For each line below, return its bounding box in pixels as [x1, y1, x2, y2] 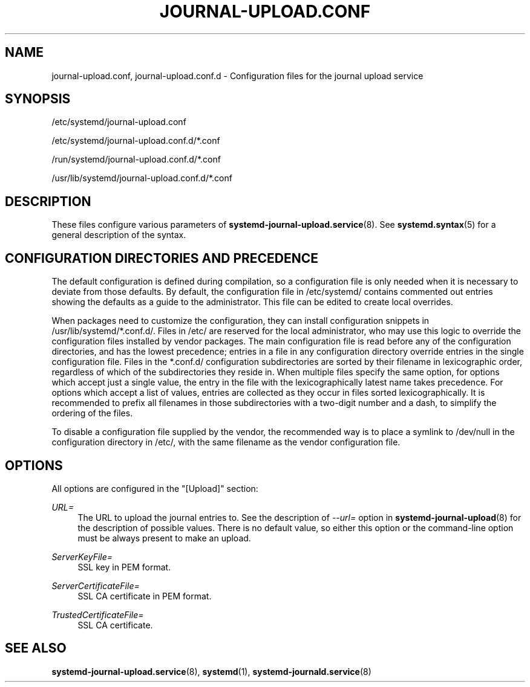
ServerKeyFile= [51, 551, 113, 562]
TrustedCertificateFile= [51, 609, 144, 620]
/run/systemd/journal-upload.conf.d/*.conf [51, 154, 221, 165]
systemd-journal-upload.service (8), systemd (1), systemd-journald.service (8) [51, 666, 371, 677]
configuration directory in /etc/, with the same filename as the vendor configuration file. [51, 437, 401, 448]
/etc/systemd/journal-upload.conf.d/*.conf [51, 135, 220, 146]
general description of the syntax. [51, 230, 186, 240]
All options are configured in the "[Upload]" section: [51, 483, 258, 494]
